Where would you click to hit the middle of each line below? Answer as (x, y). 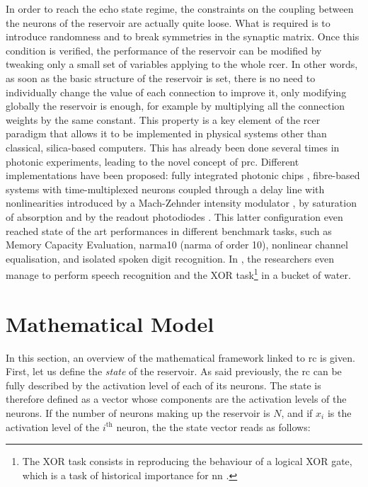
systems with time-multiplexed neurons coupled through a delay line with (165, 189)
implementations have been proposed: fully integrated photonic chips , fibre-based (183, 175)
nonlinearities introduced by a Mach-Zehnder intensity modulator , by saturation (181, 203)
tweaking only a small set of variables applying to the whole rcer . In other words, (182, 64)
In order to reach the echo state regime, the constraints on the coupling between (180, 8)
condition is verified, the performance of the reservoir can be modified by (164, 50)
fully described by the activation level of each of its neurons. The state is (163, 385)
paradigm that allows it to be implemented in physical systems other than (166, 133)
